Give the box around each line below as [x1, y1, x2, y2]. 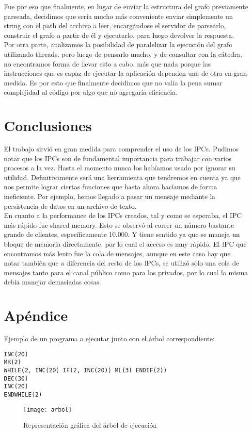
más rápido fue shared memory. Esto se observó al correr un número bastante [4, 219, 234, 230]
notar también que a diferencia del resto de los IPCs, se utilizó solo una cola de [4, 258, 239, 268]
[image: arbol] [23, 406, 72, 413]
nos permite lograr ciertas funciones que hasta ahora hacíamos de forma [4, 182, 218, 192]
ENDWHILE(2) [4, 391, 42, 398]
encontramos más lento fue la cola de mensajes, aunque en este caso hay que [4, 248, 231, 258]
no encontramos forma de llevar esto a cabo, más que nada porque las [4, 58, 211, 68]
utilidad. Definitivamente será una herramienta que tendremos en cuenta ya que [4, 172, 241, 182]
